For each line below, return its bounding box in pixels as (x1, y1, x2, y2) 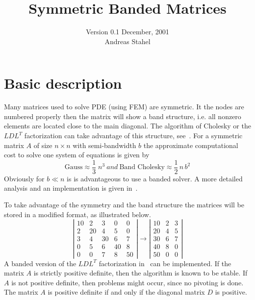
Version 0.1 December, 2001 (86, 26, 169, 37)
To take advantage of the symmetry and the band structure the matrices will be (4, 200, 244, 210)
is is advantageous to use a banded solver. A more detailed (67, 173, 243, 183)
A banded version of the (4, 258, 76, 268)
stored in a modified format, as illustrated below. (4, 209, 151, 219)
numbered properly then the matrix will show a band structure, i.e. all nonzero (4, 111, 241, 121)
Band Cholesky (119, 164, 165, 171)
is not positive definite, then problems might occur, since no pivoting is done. (11, 277, 244, 287)
